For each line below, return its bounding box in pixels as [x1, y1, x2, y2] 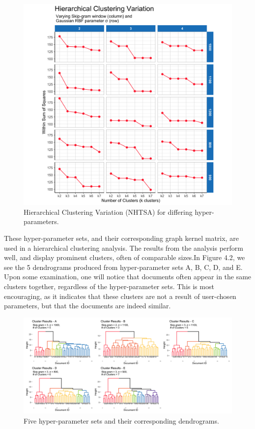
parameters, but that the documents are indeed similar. [4, 300, 171, 311]
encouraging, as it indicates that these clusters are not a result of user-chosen [4, 291, 236, 301]
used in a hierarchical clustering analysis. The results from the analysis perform [4, 242, 244, 253]
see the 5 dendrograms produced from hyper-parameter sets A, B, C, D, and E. [4, 262, 243, 272]
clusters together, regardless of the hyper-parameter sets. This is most [4, 281, 214, 292]
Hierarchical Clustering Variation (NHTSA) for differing [24, 206, 193, 217]
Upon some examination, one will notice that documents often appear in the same [4, 271, 252, 282]
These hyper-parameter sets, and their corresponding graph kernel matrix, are [4, 233, 239, 243]
